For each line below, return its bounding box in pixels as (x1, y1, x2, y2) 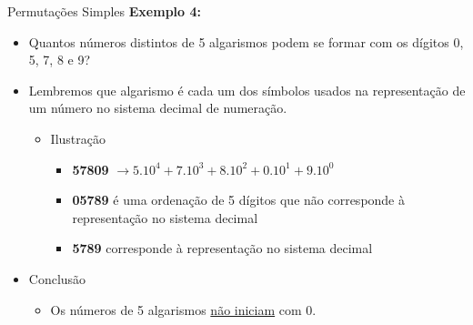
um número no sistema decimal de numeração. (28, 98, 287, 117)
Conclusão (28, 269, 86, 288)
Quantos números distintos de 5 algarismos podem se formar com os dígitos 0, (28, 32, 464, 51)
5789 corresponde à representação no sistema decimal (72, 239, 373, 258)
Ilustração (50, 128, 106, 147)
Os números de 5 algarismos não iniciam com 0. (50, 300, 317, 319)
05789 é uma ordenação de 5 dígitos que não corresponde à (72, 190, 405, 209)
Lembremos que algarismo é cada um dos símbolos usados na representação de (28, 80, 466, 99)
